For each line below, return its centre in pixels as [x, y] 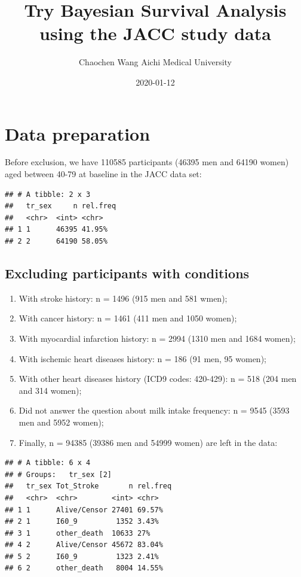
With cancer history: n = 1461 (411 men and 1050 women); [128, 318]
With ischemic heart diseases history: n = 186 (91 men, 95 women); [142, 358]
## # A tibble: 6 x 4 [48, 463]
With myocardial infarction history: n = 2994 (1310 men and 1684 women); [157, 338]
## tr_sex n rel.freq [61, 206]
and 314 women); [50, 390]
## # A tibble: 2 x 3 [48, 194]
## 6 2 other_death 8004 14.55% [84, 568]
